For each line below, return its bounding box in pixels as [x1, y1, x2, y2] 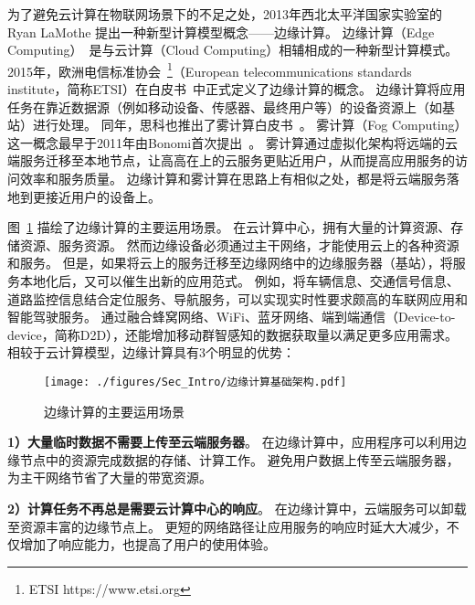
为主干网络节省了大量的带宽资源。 [7, 468, 212, 487]
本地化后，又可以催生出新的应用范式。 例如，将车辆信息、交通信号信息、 [19, 271, 459, 290]
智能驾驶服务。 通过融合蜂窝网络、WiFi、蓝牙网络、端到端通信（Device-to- [7, 307, 456, 326]
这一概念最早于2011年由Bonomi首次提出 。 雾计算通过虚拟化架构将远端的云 [7, 133, 458, 152]
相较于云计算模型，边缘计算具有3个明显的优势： [7, 343, 295, 362]
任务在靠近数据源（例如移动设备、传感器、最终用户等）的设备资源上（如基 [7, 97, 455, 116]
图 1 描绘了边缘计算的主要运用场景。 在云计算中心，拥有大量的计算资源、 [7, 218, 451, 237]
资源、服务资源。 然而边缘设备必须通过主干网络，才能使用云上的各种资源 [19, 235, 459, 254]
